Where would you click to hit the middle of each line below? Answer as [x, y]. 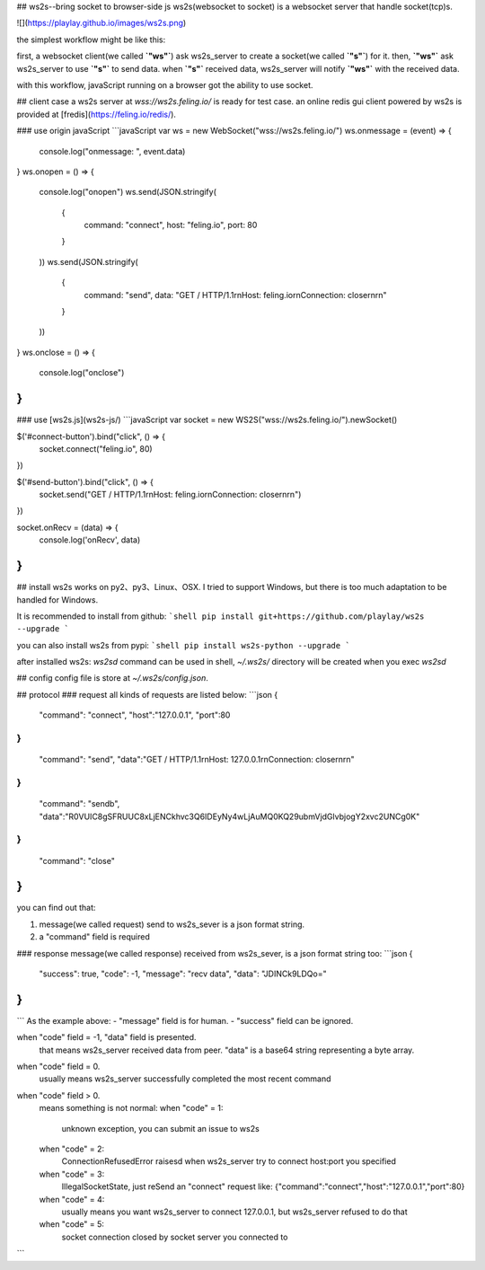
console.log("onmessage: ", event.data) [112, 151]
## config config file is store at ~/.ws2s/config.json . [112, 678]
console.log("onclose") [82, 373]
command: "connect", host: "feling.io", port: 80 [171, 225]
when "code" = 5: [72, 1224]
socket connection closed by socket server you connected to [175, 1237]
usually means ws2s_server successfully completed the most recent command [185, 1079]
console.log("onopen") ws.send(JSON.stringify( [128, 192]
